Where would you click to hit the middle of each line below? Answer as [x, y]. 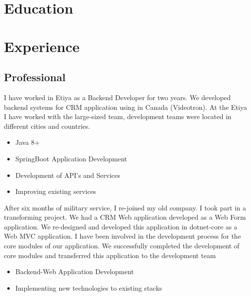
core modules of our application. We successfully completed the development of [122, 246]
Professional [35, 77]
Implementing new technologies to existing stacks [89, 287]
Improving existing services [56, 191]
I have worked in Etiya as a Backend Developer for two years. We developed [117, 97]
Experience [42, 46]
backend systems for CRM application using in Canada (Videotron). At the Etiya [125, 107]
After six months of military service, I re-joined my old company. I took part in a [125, 207]
